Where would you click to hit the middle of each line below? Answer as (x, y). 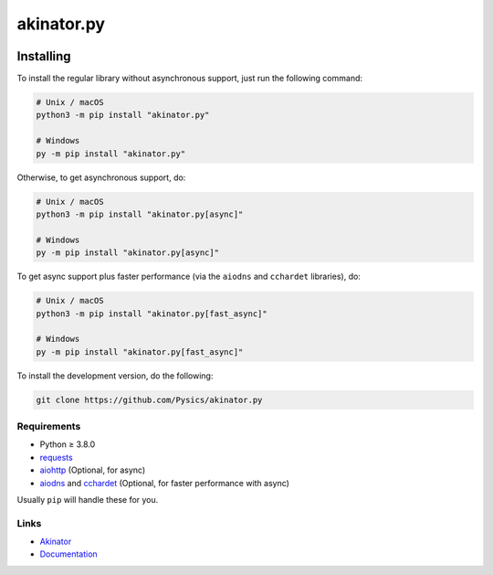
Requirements (49, 426)
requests (56, 457)
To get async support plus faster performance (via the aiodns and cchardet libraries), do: (189, 277)
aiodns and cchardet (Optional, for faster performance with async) (164, 483)
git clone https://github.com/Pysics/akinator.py (149, 399)
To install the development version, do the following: (115, 376)
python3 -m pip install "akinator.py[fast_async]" (152, 314)
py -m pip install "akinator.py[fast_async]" (140, 351)
